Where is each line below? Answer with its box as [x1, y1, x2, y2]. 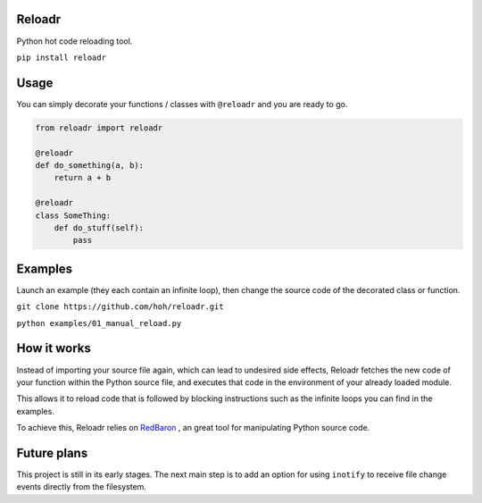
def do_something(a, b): [35, 160, 145, 170]
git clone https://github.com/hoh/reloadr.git [16, 302, 224, 312]
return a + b [54, 172, 112, 183]
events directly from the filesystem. [16, 482, 147, 492]
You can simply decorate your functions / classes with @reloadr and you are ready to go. [16, 98, 348, 109]
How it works [16, 340, 91, 356]
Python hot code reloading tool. [16, 36, 133, 46]
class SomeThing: [35, 210, 112, 221]
